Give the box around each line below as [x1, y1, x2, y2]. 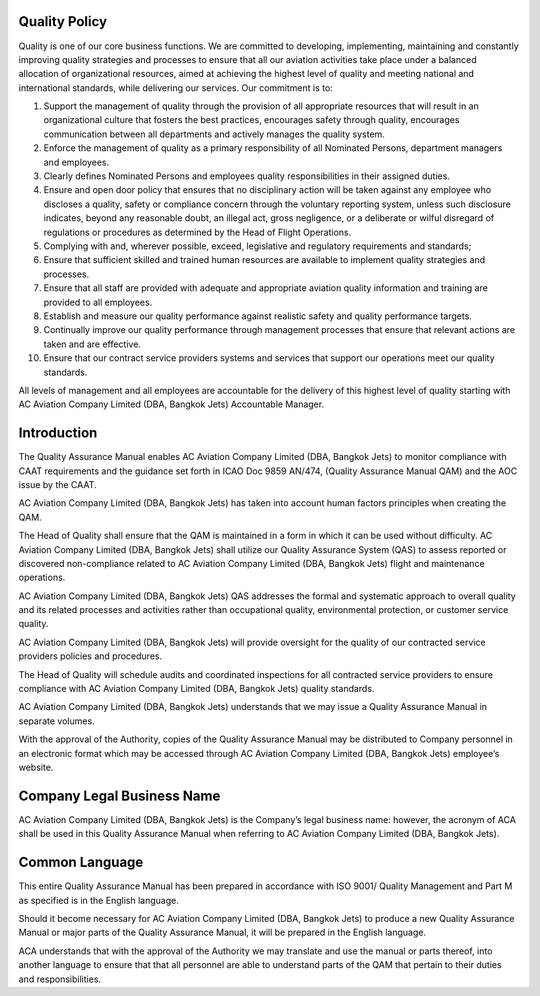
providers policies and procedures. [18, 650, 163, 662]
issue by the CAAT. [18, 478, 97, 490]
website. [18, 761, 54, 773]
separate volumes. [18, 715, 95, 727]
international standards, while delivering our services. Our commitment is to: [18, 81, 334, 94]
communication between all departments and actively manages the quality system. [43, 128, 385, 140]
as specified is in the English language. [18, 894, 179, 906]
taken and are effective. [43, 338, 142, 350]
